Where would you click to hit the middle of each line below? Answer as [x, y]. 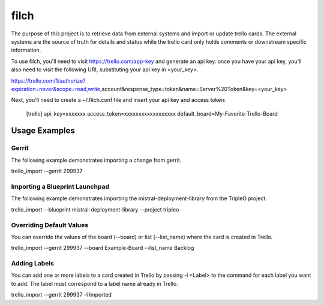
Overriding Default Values [50, 225]
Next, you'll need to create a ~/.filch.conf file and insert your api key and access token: [118, 100]
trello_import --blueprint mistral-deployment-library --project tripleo [95, 209]
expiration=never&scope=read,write [56, 89]
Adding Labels [32, 264]
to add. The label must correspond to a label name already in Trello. [94, 283]
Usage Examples [43, 131]
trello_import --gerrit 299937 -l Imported [61, 295]
